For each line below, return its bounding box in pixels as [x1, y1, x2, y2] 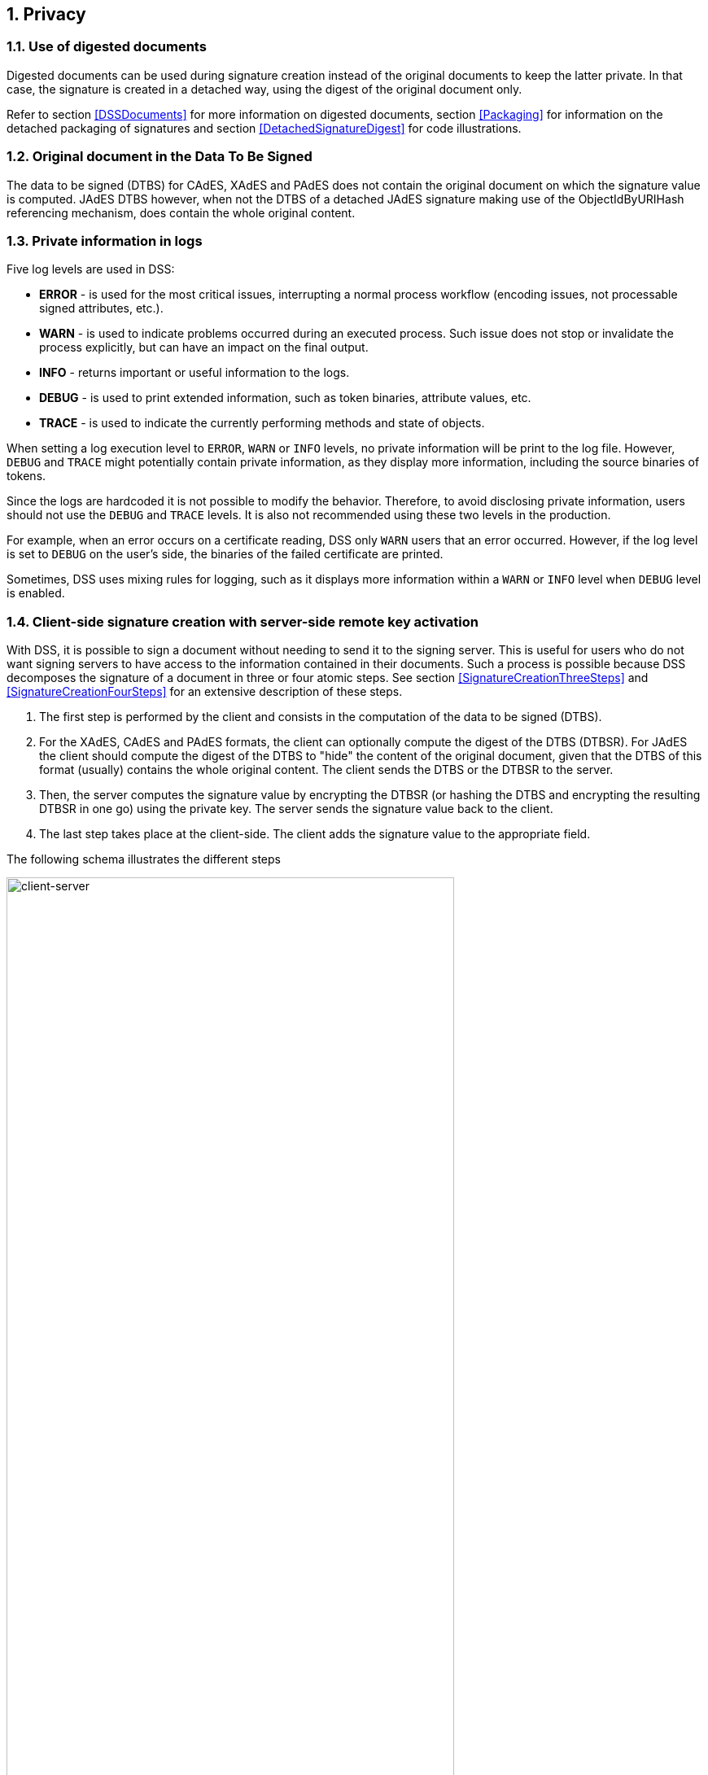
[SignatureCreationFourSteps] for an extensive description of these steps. [7, 684, 403, 699]
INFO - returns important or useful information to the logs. [39, 365, 350, 380]
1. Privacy [7, 4, 86, 24]
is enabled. [7, 586, 65, 601]
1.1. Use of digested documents [7, 38, 207, 55]
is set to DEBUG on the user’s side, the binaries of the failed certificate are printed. [7, 547, 444, 562]
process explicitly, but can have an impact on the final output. [39, 340, 369, 355]
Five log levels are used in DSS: [7, 262, 175, 277]
